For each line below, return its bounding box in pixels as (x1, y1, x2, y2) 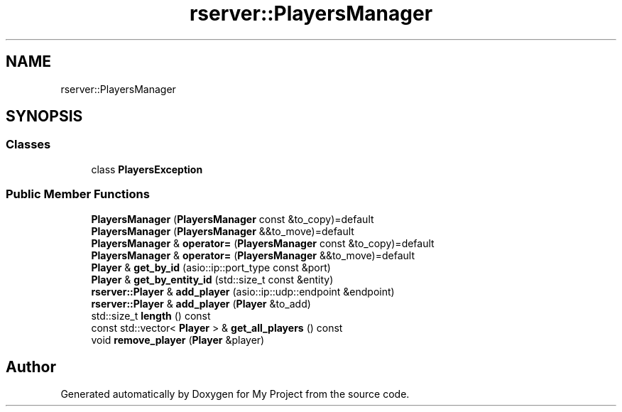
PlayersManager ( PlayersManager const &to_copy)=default (91, 212, 374, 225)
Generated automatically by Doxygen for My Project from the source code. (60, 388, 410, 401)
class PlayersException (91, 163, 203, 175)
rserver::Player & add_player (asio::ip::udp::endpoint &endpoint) (91, 285, 395, 298)
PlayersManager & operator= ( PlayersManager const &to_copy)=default (91, 237, 435, 249)
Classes (6, 137, 51, 152)
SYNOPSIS (6, 107, 83, 126)
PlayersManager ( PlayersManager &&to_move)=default (91, 224, 354, 237)
